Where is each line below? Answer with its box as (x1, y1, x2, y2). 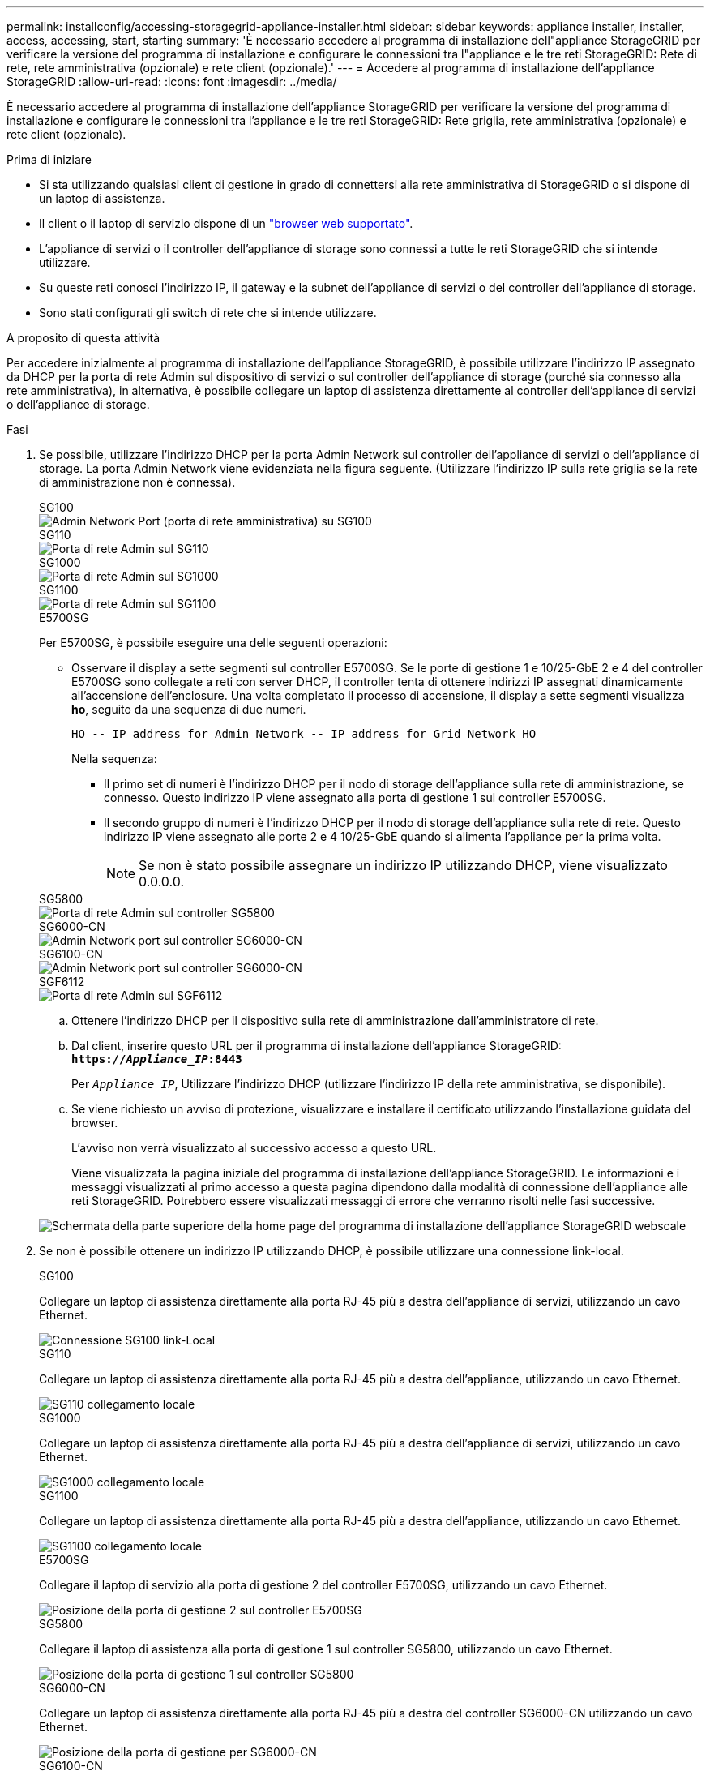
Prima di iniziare (6, 152, 92, 166)
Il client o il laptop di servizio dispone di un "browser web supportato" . (39, 217, 413, 230)
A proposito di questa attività (6, 331, 160, 345)
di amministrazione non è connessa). (39, 475, 236, 489)
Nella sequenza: (71, 752, 157, 765)
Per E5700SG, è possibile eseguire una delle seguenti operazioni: (39, 636, 387, 650)
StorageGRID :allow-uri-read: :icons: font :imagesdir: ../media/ (6, 75, 337, 88)
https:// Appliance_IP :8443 (71, 1053, 242, 1066)
